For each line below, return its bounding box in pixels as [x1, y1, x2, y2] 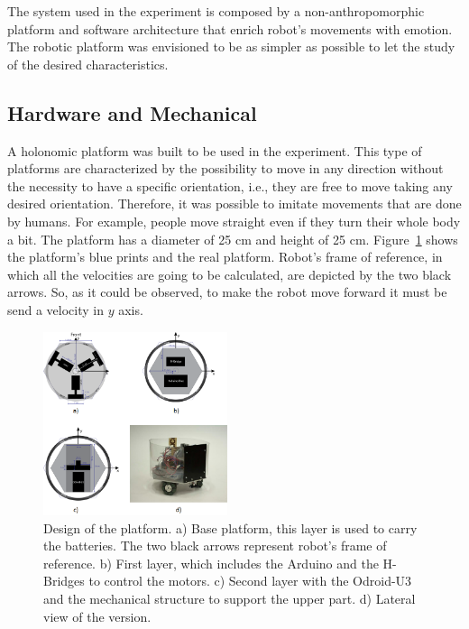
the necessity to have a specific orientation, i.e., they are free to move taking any [7, 176, 453, 195]
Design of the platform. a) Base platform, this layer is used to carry [43, 518, 418, 537]
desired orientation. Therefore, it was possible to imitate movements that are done [7, 194, 462, 213]
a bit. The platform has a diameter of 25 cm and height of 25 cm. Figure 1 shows [7, 229, 458, 248]
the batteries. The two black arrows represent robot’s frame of [43, 536, 387, 555]
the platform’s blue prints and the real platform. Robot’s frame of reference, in [7, 247, 443, 266]
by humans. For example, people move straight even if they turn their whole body [7, 211, 461, 230]
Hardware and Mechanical [7, 98, 257, 126]
